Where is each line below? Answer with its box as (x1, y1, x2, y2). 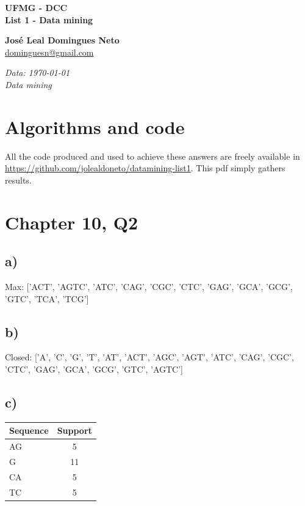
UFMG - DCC (5, 1, 68, 13)
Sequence (9, 424, 49, 437)
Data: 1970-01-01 (5, 66, 70, 79)
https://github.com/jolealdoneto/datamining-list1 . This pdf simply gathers (5, 162, 285, 174)
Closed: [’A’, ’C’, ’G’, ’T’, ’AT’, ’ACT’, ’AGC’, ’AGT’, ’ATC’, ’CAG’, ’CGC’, (5, 351, 294, 363)
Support (57, 424, 92, 437)
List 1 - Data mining (5, 13, 93, 26)
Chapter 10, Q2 (5, 209, 138, 234)
